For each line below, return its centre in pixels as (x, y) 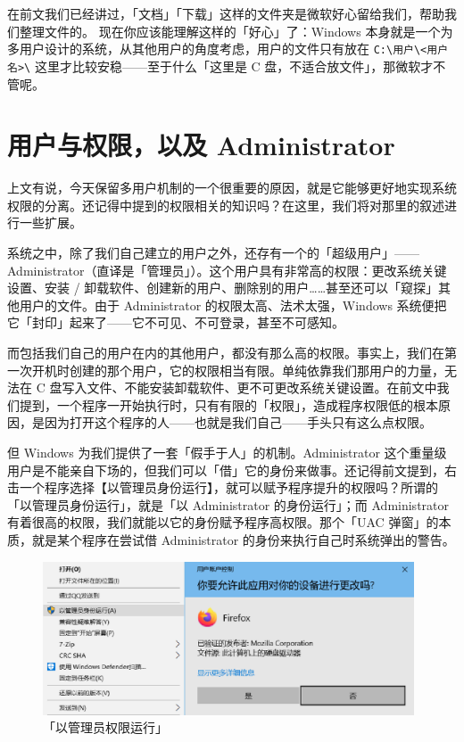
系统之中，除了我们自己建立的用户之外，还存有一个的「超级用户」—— (213, 252)
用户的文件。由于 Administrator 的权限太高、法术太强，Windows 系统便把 (233, 305)
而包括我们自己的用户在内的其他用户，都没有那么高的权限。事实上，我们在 (226, 352)
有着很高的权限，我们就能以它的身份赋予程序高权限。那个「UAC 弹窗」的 (223, 522)
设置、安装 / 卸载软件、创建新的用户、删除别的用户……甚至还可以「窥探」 (223, 288)
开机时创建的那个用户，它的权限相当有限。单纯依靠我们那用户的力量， (238, 370)
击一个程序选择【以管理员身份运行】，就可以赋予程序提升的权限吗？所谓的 (223, 487)
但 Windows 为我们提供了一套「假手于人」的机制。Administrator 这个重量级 (227, 452)
